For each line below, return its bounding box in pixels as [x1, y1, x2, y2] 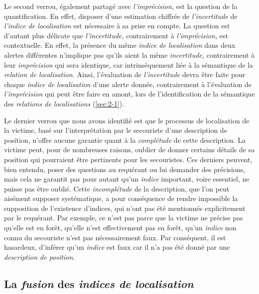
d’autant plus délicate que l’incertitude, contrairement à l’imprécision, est [4, 30, 229, 40]
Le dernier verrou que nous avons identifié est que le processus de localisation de [4, 115, 250, 125]
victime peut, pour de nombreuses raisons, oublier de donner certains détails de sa [4, 144, 255, 155]
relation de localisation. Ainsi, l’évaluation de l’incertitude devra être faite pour [4, 69, 246, 80]
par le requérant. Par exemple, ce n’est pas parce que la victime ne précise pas [4, 212, 243, 223]
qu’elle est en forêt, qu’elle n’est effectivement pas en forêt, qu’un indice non [4, 222, 237, 233]
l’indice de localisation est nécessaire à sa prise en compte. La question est [4, 20, 230, 31]
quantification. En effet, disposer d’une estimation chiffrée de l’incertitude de [4, 10, 238, 21]
